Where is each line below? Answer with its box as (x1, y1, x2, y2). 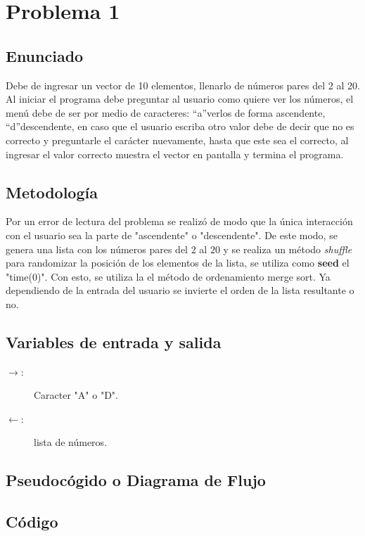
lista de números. (34, 435, 108, 449)
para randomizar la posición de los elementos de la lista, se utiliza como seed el (6, 255, 350, 270)
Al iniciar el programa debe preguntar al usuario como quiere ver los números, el (6, 91, 354, 106)
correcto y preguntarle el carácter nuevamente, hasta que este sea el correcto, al (6, 132, 349, 147)
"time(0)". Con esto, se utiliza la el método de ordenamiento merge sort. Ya (6, 269, 331, 283)
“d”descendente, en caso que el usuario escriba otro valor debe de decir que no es (6, 119, 354, 134)
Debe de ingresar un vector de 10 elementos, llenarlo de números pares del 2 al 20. (6, 77, 360, 92)
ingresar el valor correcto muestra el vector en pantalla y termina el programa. (6, 146, 344, 161)
